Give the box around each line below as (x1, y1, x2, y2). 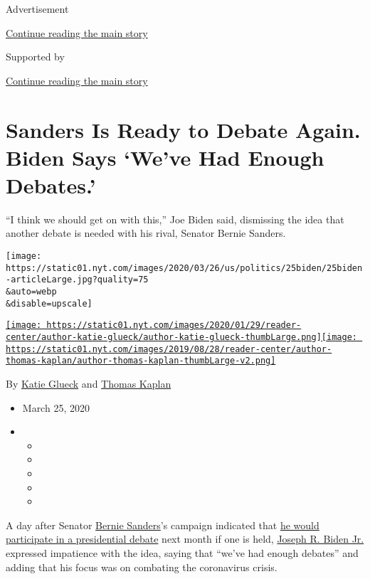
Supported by (6, 49, 65, 64)
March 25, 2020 (22, 400, 90, 415)
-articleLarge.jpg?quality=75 (6, 275, 149, 285)
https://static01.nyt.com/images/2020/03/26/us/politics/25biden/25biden (6, 262, 363, 273)
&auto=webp (6, 287, 57, 297)
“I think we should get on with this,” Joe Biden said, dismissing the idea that (6, 211, 344, 226)
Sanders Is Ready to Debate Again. (6, 115, 361, 144)
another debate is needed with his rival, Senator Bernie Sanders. (6, 225, 286, 240)
